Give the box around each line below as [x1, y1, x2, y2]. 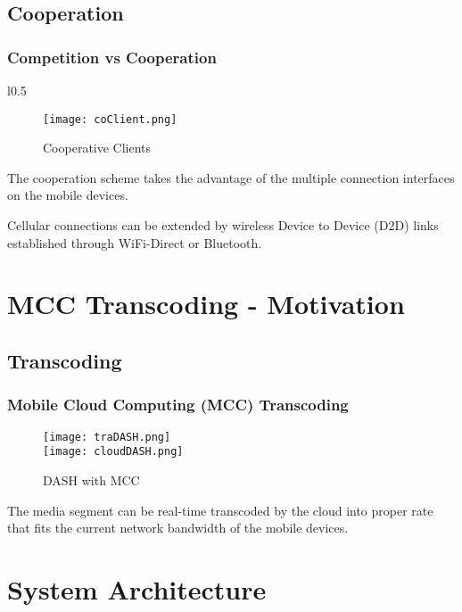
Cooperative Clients [43, 138, 152, 157]
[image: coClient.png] [43, 112, 177, 126]
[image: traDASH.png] [43, 430, 171, 443]
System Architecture [7, 570, 267, 607]
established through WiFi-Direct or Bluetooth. [7, 233, 262, 252]
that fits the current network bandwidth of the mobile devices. [7, 518, 349, 537]
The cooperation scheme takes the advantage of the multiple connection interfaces [7, 168, 455, 186]
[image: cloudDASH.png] [43, 445, 184, 459]
